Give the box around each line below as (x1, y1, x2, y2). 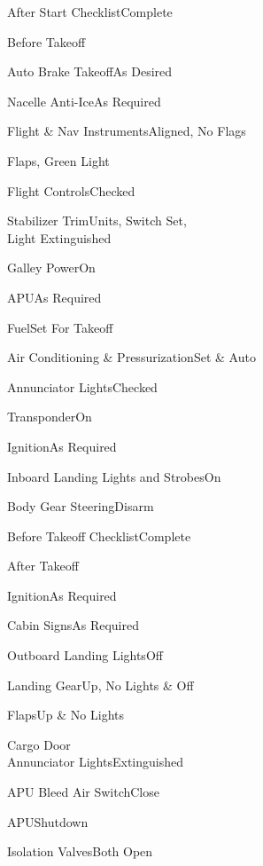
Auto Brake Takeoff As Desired (7, 62, 173, 81)
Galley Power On (7, 258, 96, 277)
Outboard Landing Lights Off (7, 646, 163, 665)
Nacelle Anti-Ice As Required (7, 91, 161, 110)
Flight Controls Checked (7, 181, 135, 200)
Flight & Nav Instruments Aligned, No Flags (7, 122, 246, 140)
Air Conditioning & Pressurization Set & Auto (7, 348, 256, 366)
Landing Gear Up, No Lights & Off (7, 675, 194, 694)
